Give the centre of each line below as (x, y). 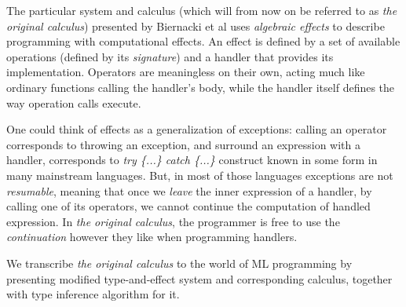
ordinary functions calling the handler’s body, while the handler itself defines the (201, 87)
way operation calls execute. (74, 102)
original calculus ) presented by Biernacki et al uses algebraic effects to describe (196, 26)
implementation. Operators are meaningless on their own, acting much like (186, 72)
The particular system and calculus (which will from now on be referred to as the (202, 10)
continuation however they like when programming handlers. (152, 237)
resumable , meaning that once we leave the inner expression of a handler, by (189, 190)
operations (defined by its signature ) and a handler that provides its (170, 56)
